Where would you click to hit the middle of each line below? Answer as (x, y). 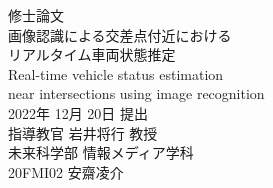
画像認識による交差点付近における (120, 34)
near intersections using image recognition (136, 93)
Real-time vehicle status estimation (116, 73)
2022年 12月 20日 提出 (78, 112)
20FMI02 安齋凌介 (66, 171)
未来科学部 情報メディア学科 (101, 152)
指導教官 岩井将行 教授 (83, 132)
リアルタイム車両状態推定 (92, 54)
